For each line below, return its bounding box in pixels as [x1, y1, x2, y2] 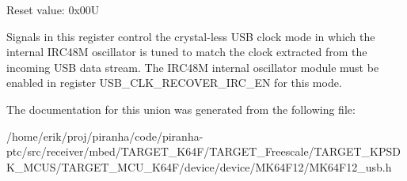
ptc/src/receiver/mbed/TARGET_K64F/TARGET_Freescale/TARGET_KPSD [6, 143, 401, 160]
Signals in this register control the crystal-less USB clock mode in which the [6, 28, 375, 44]
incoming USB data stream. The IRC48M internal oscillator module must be [6, 58, 379, 75]
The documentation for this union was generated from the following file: [6, 100, 356, 117]
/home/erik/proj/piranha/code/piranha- [6, 127, 203, 144]
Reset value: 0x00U [6, 2, 100, 17]
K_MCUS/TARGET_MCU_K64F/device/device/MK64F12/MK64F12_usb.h [6, 158, 392, 175]
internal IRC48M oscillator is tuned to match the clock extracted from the [6, 43, 367, 60]
